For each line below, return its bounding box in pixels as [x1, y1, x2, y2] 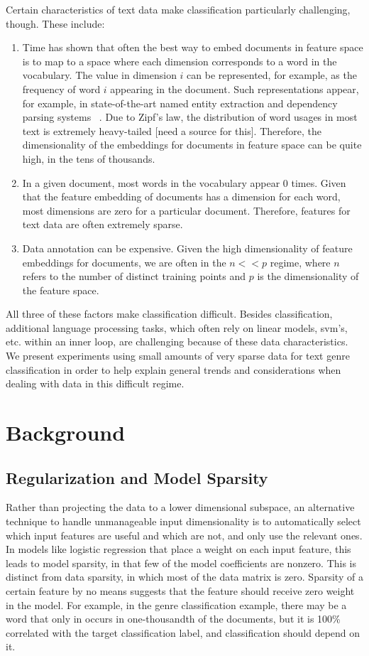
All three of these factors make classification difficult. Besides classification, [6, 306, 333, 321]
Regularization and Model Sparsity [6, 466, 268, 488]
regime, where [270, 254, 331, 269]
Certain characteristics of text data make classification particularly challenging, [6, 2, 351, 16]
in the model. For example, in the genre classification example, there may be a [6, 597, 347, 612]
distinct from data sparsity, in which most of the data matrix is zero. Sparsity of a [6, 569, 363, 584]
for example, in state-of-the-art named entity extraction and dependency [22, 95, 338, 110]
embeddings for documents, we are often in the [22, 254, 226, 269]
